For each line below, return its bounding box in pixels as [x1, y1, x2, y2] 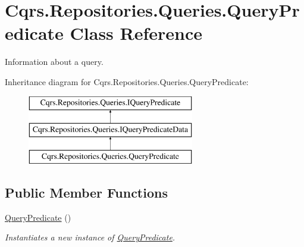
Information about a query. [5, 55, 104, 68]
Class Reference [70, 21, 203, 45]
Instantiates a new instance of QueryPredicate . [5, 231, 175, 243]
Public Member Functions [5, 183, 168, 201]
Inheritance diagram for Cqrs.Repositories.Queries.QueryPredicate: [5, 75, 249, 87]
